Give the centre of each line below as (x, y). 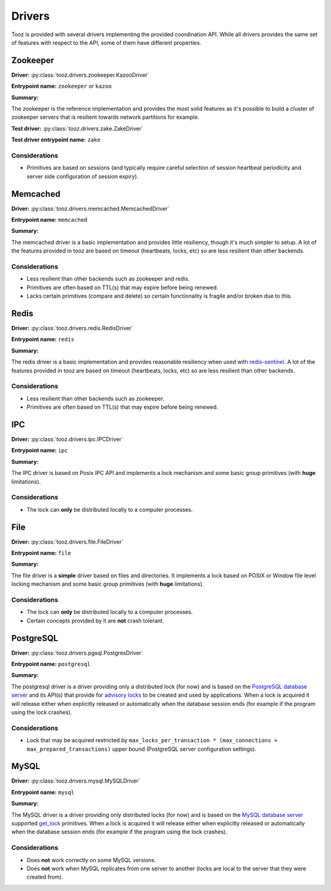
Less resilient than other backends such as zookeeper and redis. (108, 279)
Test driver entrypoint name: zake (56, 140)
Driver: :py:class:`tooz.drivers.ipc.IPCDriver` (67, 439)
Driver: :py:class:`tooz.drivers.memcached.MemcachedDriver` (90, 208)
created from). (45, 877)
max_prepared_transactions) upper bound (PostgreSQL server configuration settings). (142, 749)
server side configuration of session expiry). (83, 176)
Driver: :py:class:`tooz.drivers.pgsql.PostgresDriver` (77, 653)
